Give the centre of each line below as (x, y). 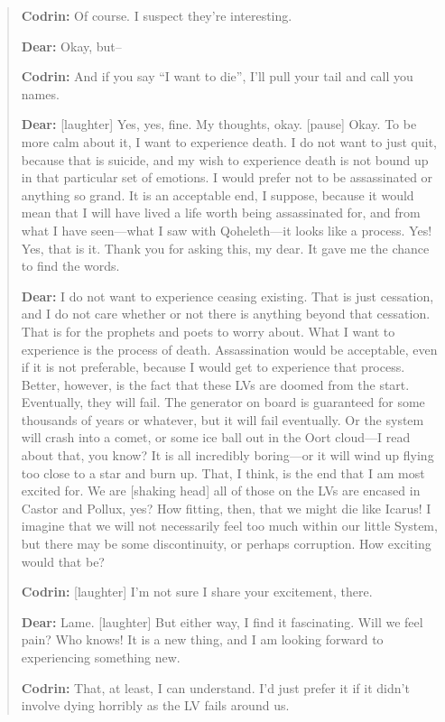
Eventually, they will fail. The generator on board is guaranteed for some (223, 402)
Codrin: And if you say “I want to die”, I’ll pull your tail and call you (217, 76)
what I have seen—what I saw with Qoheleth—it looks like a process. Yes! (227, 230)
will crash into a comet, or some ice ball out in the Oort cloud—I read (216, 437)
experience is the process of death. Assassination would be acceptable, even (229, 349)
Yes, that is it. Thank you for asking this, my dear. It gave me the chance (225, 248)
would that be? (63, 561)
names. (40, 93)
